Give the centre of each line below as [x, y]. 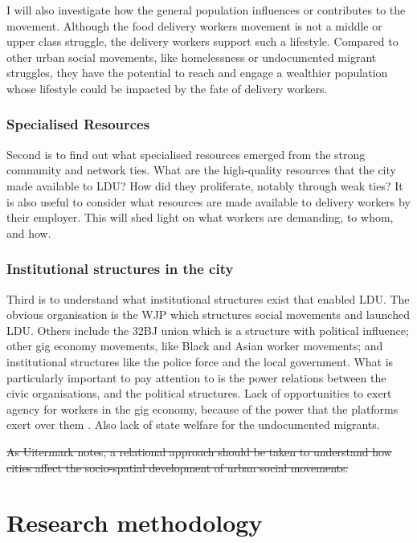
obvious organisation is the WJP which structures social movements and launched [208, 314]
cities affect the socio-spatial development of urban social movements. [178, 467]
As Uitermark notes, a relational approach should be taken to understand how [199, 451]
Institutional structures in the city [120, 269]
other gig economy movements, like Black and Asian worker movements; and [195, 346]
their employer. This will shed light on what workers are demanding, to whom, [200, 217]
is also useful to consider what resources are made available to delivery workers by [208, 201]
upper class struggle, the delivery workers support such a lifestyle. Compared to [202, 41]
